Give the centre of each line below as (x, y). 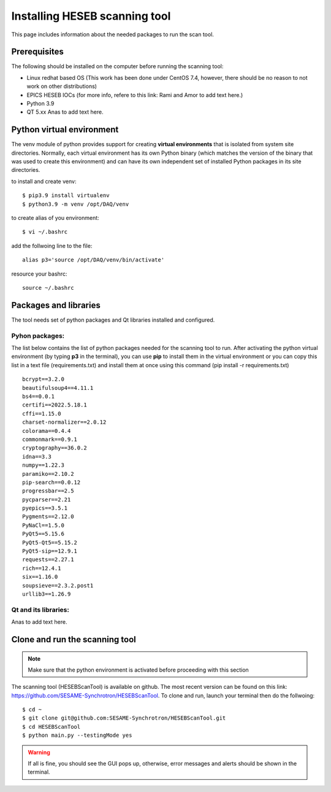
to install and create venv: (44, 181)
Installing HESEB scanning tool (91, 16)
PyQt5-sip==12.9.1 (50, 551)
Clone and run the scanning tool (74, 639)
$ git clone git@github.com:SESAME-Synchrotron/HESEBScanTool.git (124, 718)
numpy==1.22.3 (43, 465)
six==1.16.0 (40, 577)
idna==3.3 (37, 456)
